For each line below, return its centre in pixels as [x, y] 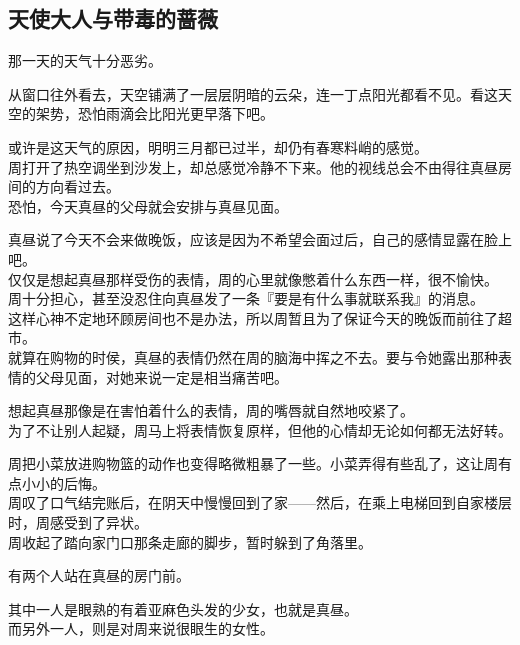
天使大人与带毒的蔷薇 [113, 18]
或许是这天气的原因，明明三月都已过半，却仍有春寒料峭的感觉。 [218, 146]
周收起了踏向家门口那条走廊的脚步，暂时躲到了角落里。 [190, 541]
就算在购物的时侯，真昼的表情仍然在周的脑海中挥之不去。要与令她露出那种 [253, 356]
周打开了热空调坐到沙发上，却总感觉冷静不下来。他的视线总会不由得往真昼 [253, 166]
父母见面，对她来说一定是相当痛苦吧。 [161, 376]
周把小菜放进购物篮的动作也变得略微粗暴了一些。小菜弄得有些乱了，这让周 [253, 463]
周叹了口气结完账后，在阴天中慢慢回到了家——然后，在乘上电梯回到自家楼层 [260, 502]
